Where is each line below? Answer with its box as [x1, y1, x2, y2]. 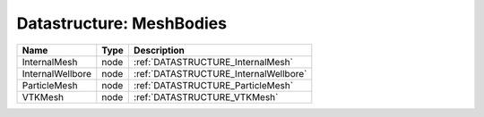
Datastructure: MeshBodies [16, 13, 228, 33]
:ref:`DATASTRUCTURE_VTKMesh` [133, 90, 279, 103]
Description [133, 44, 186, 56]
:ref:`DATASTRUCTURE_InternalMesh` [133, 55, 293, 68]
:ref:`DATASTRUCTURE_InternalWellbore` [133, 67, 307, 79]
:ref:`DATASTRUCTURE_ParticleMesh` [133, 79, 294, 91]
